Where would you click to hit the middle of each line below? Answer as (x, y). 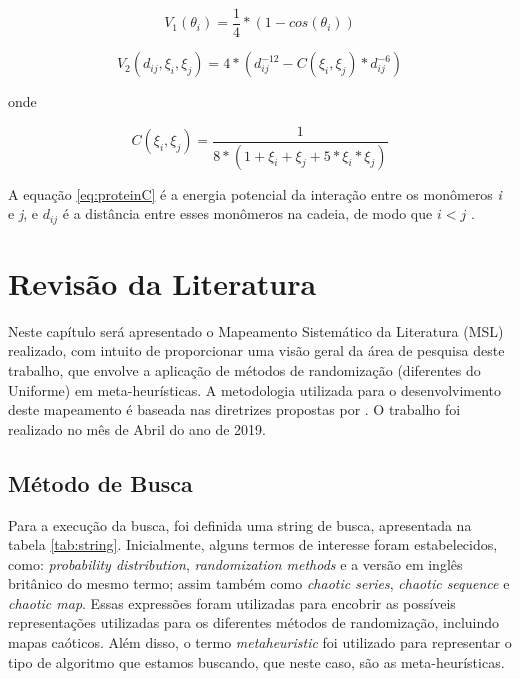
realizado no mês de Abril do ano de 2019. (137, 428)
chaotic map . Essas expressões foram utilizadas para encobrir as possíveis (232, 602)
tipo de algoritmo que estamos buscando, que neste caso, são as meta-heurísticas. (256, 661)
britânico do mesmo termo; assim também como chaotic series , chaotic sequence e (259, 583)
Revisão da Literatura (162, 282)
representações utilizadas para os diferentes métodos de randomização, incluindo (254, 622)
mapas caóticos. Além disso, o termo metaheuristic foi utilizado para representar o (260, 642)
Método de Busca (100, 482)
